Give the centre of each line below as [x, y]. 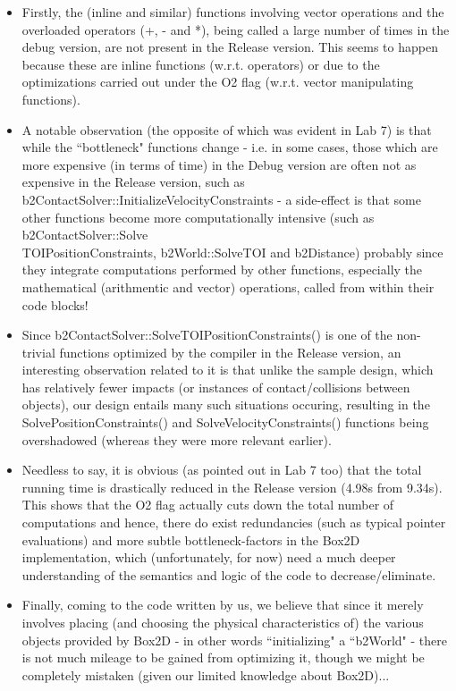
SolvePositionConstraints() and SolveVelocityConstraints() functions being [225, 422]
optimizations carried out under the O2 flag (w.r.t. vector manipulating [218, 82]
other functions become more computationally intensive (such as [198, 217]
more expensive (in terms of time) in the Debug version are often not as [219, 164]
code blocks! [55, 304]
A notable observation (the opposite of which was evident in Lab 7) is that [227, 129]
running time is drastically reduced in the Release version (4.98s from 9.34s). [232, 487]
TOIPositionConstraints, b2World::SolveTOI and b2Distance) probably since [232, 252]
